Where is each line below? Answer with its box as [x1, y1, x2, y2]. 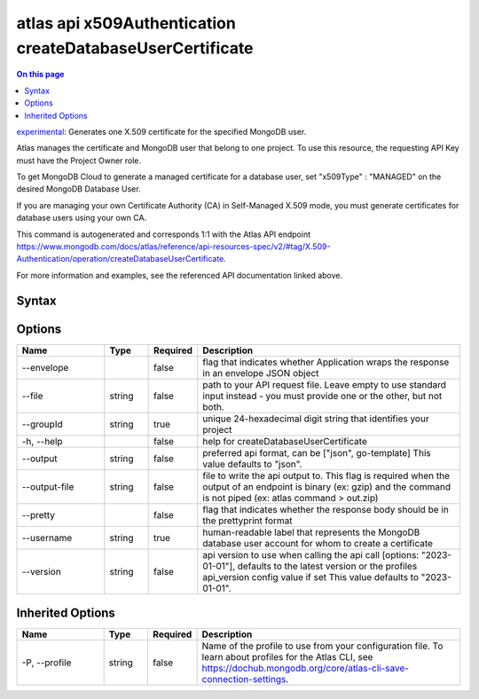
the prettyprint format [202, 514, 293, 527]
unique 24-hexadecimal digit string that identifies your [202, 412, 429, 425]
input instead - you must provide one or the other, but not [202, 389, 443, 402]
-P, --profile [21, 656, 72, 669]
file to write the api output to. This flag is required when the [202, 469, 450, 482]
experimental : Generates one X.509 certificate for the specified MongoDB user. [16, 126, 307, 137]
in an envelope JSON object [202, 366, 319, 379]
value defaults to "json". [202, 458, 302, 470]
